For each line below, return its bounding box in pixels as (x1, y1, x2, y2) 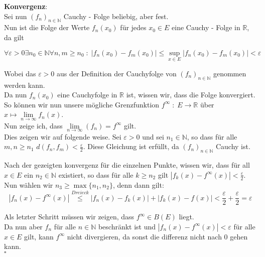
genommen (213, 68, 246, 78)
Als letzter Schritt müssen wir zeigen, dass (4, 211, 135, 222)
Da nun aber (4, 221, 43, 231)
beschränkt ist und (98, 221, 156, 231)
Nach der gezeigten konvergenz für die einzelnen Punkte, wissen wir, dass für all (4, 160, 250, 170)
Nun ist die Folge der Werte (4, 22, 90, 33)
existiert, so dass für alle (58, 169, 134, 180)
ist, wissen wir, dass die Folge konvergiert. (126, 89, 255, 100)
